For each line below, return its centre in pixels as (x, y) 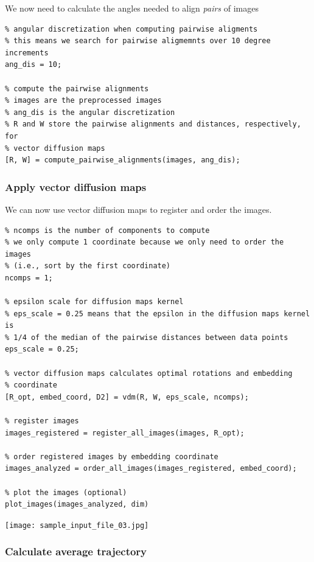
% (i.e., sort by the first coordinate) (88, 266)
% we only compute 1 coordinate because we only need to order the (145, 242)
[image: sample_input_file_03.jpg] (77, 525)
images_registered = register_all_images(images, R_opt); (125, 433)
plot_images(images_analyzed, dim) (77, 505)
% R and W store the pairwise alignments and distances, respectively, (153, 124)
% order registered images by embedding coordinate (112, 456)
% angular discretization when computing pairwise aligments (131, 29)
